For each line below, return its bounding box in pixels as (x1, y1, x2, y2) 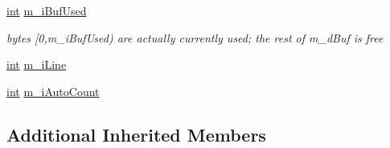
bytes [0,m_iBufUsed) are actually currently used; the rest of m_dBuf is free (6, 29, 384, 46)
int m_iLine (6, 56, 67, 73)
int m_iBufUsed (6, 2, 87, 18)
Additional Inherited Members (6, 122, 266, 146)
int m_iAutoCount (6, 82, 100, 99)
